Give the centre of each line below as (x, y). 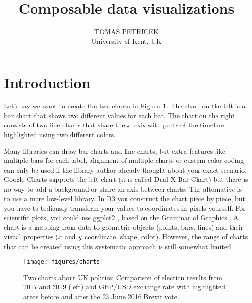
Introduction (47, 82)
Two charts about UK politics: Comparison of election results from (123, 277)
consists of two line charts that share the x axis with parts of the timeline (114, 125)
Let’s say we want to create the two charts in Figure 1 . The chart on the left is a (125, 106)
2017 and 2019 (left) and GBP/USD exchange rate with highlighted (124, 287)
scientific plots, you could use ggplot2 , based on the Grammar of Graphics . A (121, 217)
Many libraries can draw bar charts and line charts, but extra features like (115, 151)
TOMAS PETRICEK (126, 31)
